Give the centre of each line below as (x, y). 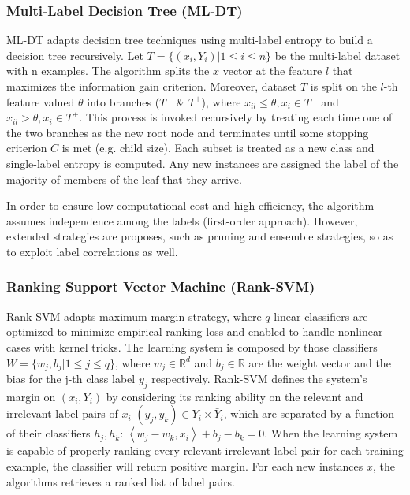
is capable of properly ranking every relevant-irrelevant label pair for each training (205, 450)
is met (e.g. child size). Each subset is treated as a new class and (218, 148)
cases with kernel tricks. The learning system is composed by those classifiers (192, 346)
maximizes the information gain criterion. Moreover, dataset (152, 86)
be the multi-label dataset (337, 55)
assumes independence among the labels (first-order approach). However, (182, 220)
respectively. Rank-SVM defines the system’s (259, 378)
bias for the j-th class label (71, 378)
